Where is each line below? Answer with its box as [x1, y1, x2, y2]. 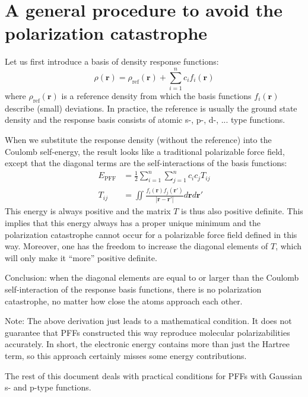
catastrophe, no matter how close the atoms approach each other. [5, 294, 243, 307]
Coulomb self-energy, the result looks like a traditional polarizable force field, [5, 145, 285, 157]
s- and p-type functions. [5, 381, 91, 393]
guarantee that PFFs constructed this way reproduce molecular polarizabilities [5, 326, 290, 338]
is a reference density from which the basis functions [61, 90, 252, 102]
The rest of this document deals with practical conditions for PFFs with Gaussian [5, 369, 303, 382]
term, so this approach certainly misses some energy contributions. [5, 349, 247, 361]
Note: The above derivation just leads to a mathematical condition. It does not [5, 315, 292, 327]
